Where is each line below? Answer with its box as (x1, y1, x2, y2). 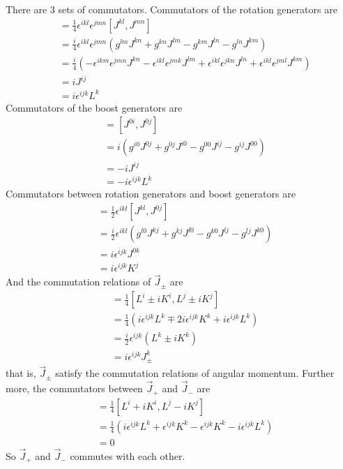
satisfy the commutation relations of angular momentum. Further (55, 366, 335, 380)
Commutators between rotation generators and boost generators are (6, 186, 296, 201)
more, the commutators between (6, 381, 143, 396)
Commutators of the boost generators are (6, 100, 183, 114)
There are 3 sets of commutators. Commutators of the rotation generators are (6, 2, 337, 16)
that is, (6, 366, 36, 380)
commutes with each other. (70, 448, 185, 463)
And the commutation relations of (6, 274, 151, 289)
